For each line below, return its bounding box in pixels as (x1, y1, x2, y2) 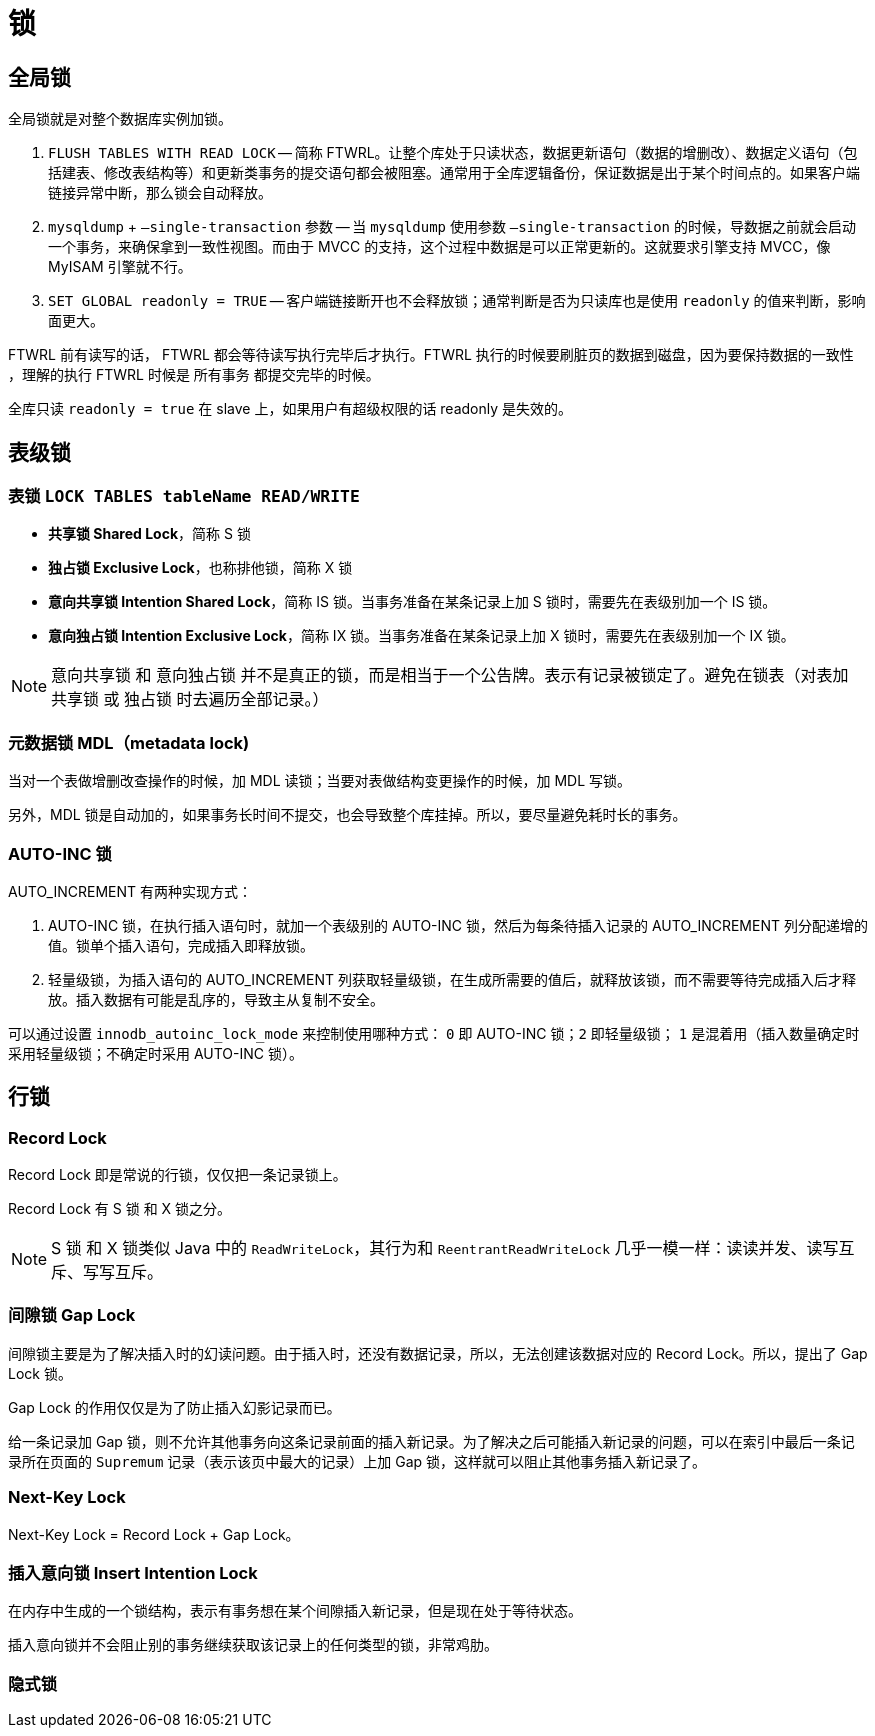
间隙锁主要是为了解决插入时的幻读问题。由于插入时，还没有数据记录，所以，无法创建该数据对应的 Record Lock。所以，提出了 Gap (8, 1344, 868, 1362)
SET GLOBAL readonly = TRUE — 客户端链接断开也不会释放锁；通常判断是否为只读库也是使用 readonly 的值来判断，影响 (48, 292, 866, 310)
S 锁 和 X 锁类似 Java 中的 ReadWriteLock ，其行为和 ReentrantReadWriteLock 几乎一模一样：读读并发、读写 (51, 1238, 839, 1259)
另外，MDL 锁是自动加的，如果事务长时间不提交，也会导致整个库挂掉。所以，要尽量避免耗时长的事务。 (8, 806, 687, 824)
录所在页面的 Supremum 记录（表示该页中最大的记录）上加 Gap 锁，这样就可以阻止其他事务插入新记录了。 (8, 1452, 707, 1470)
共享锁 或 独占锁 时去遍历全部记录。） (51, 689, 329, 710)
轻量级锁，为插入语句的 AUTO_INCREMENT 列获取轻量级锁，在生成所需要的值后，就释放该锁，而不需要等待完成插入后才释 (48, 970, 856, 988)
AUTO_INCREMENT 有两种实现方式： (8, 882, 252, 900)
